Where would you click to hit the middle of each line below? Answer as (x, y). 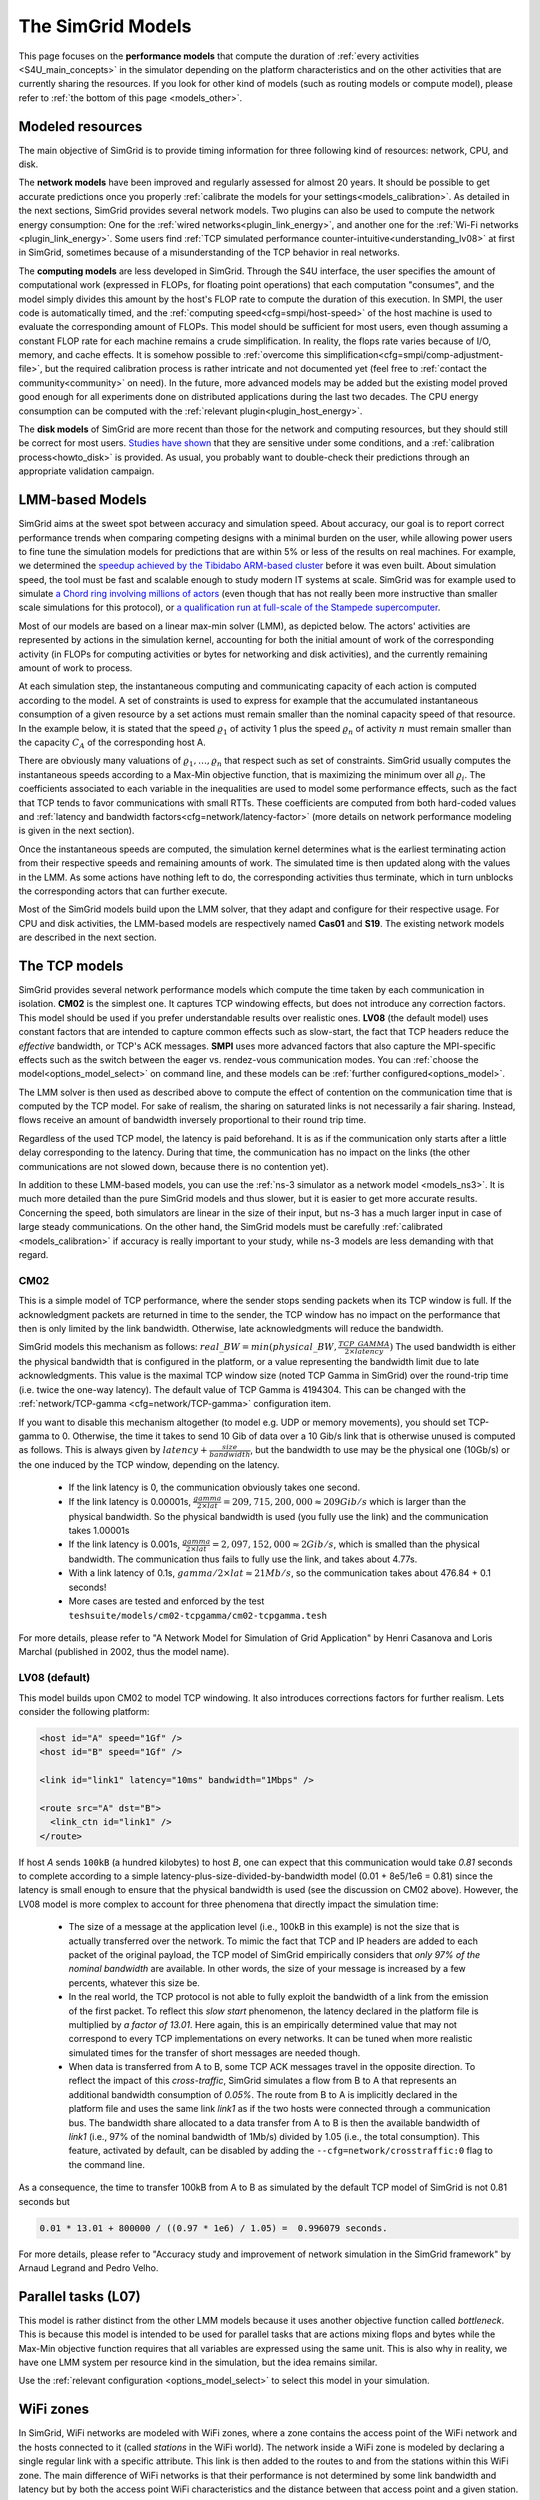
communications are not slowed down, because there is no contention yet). (173, 1166)
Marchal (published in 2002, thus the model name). (124, 1652)
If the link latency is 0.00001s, (130, 1501)
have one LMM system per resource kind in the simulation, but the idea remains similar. (198, 2362)
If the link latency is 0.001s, (124, 1544)
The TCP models (71, 965)
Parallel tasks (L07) (79, 2296)
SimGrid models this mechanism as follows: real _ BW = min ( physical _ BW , (177, 1347)
